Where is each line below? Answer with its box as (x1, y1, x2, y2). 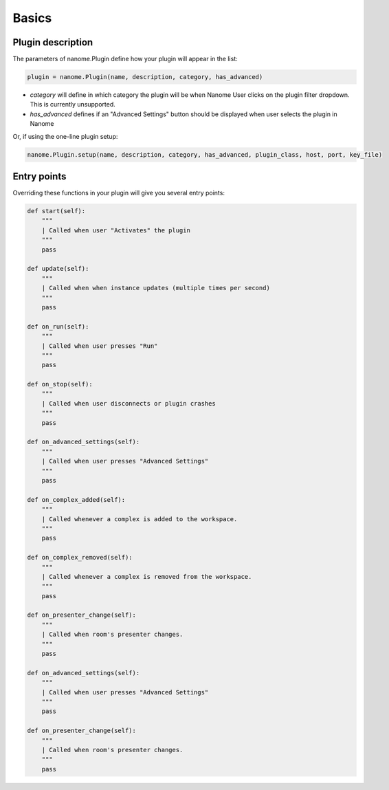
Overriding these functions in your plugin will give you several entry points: (12, 189, 225, 197)
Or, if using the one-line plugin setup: (12, 132, 118, 140)
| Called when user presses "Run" (41, 342, 158, 350)
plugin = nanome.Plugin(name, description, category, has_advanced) (27, 73, 263, 81)
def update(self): (27, 265, 89, 273)
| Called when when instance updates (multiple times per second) (41, 284, 271, 292)
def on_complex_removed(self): (27, 553, 133, 562)
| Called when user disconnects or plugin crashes (41, 399, 216, 407)
